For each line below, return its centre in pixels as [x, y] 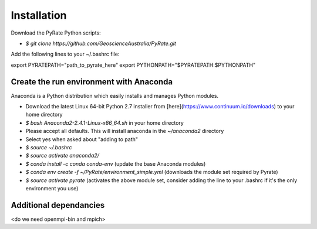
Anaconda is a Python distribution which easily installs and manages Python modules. [115, 95]
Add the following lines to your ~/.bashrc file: [65, 54]
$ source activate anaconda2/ [63, 156]
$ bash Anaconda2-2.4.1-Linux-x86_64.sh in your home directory [105, 122]
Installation [39, 15]
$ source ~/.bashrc [49, 147]
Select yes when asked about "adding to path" [82, 139]
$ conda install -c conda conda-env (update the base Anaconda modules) [116, 163]
